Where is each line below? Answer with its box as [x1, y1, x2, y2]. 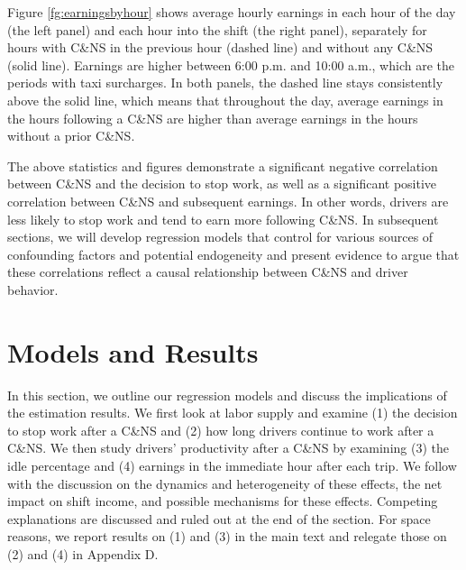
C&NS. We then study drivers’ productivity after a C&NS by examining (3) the [7, 438, 449, 457]
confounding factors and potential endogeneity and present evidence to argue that [7, 244, 460, 263]
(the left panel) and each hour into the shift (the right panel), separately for [7, 20, 427, 39]
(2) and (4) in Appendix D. [7, 544, 159, 563]
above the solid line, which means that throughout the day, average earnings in [7, 90, 443, 109]
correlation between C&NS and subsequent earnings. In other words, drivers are [7, 191, 449, 210]
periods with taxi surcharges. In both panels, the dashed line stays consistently [7, 73, 443, 92]
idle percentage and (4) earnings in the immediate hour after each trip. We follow [7, 456, 457, 474]
